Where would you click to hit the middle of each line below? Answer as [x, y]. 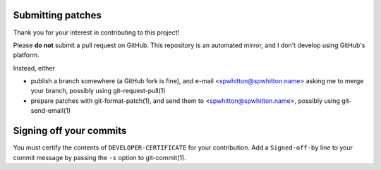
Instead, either [34, 68]
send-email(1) [50, 111]
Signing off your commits [70, 131]
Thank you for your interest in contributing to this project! [96, 32]
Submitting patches [57, 15]
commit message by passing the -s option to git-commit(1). [99, 157]
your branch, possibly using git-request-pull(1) [98, 91]
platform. [26, 55]
